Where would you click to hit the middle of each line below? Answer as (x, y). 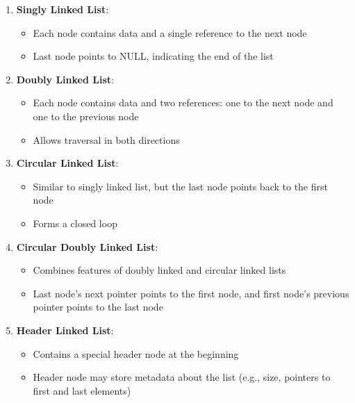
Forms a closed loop (75, 223)
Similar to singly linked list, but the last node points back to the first (180, 186)
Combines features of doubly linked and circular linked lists (159, 270)
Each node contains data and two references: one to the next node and (183, 102)
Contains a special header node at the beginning (136, 353)
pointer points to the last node (98, 307)
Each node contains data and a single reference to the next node (170, 32)
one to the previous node (86, 116)
